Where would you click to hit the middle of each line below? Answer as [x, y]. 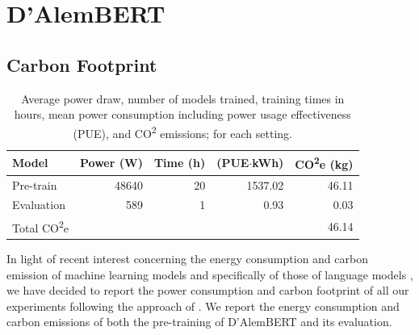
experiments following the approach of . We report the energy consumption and [203, 306]
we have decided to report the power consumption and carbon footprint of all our [208, 290]
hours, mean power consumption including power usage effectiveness [182, 114]
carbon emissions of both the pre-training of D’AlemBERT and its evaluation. [199, 322]
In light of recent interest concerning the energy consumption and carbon [187, 258]
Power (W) [111, 162]
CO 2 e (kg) [324, 163]
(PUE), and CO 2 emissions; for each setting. [183, 132]
